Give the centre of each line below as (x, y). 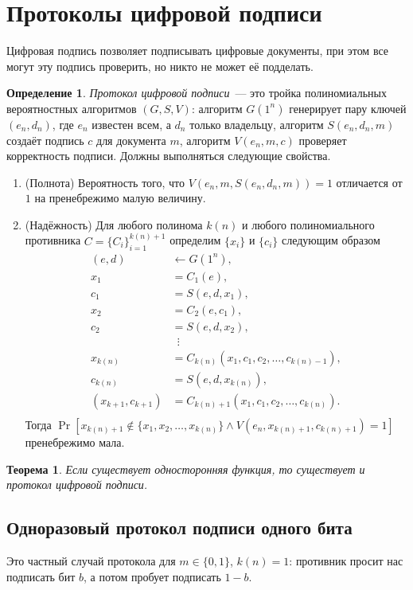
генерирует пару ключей (348, 108)
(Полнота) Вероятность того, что (105, 182)
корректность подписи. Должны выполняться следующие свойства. (169, 156)
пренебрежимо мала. (75, 442)
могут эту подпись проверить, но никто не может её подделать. (160, 66)
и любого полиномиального (308, 224)
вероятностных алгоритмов (72, 108)
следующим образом (331, 240)
